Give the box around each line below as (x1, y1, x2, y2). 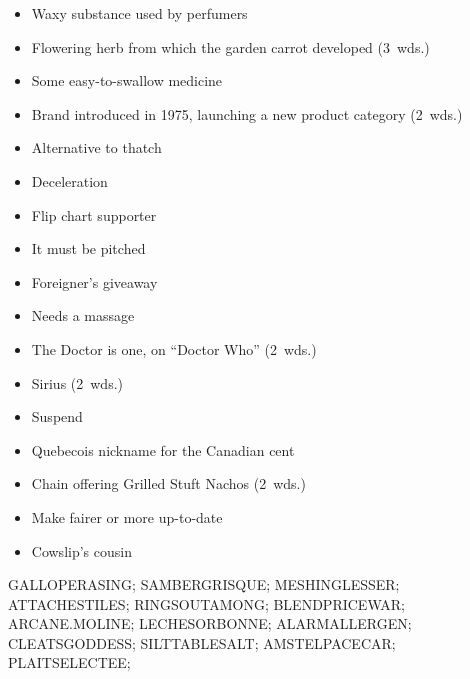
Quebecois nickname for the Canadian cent (31, 439, 295, 460)
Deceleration (31, 170, 108, 191)
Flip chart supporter (31, 204, 157, 225)
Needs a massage (31, 305, 135, 326)
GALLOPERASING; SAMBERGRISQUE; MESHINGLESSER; (8, 574, 400, 595)
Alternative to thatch (31, 137, 162, 158)
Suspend (31, 406, 83, 427)
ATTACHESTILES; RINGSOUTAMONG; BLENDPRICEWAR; (8, 593, 405, 614)
